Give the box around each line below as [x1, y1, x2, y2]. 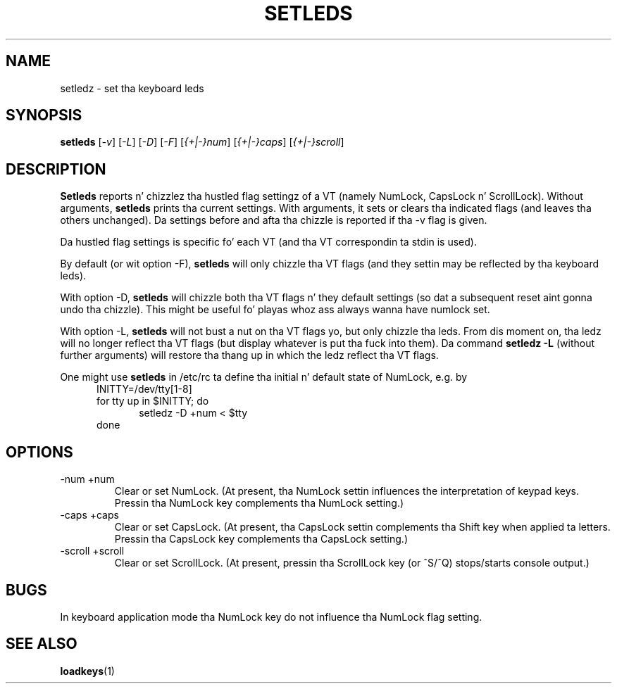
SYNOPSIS [6, 106, 82, 125]
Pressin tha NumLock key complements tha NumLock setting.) [114, 497, 404, 510]
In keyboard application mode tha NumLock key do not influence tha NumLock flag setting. [60, 610, 482, 623]
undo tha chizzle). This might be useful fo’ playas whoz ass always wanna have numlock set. [60, 303, 490, 316]
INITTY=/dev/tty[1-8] [96, 383, 192, 396]
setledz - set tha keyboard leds [60, 82, 204, 94]
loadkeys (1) [60, 664, 115, 677]
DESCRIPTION [6, 160, 106, 178]
